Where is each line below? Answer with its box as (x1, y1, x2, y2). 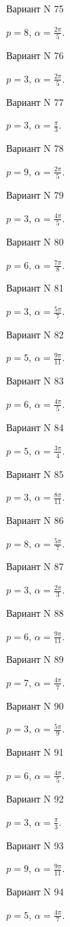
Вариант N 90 (6, 698, 64, 712)
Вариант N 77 (6, 94, 64, 109)
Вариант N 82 (6, 327, 64, 341)
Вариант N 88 (6, 605, 64, 620)
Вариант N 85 (6, 466, 64, 481)
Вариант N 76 (6, 47, 64, 62)
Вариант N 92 (6, 792, 64, 806)
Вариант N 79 (6, 188, 64, 202)
